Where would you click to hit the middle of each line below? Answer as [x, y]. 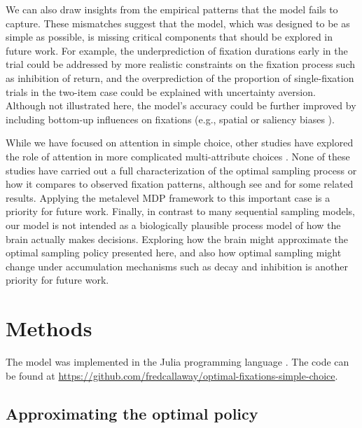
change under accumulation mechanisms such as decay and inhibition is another [177, 266]
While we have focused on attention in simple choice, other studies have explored [180, 143]
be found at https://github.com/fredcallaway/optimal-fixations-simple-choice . [172, 375]
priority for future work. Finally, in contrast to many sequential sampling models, [180, 211]
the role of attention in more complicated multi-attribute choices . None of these [178, 156]
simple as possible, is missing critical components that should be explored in [169, 37]
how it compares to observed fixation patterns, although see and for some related [180, 184]
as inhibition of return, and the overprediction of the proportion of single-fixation [180, 77]
